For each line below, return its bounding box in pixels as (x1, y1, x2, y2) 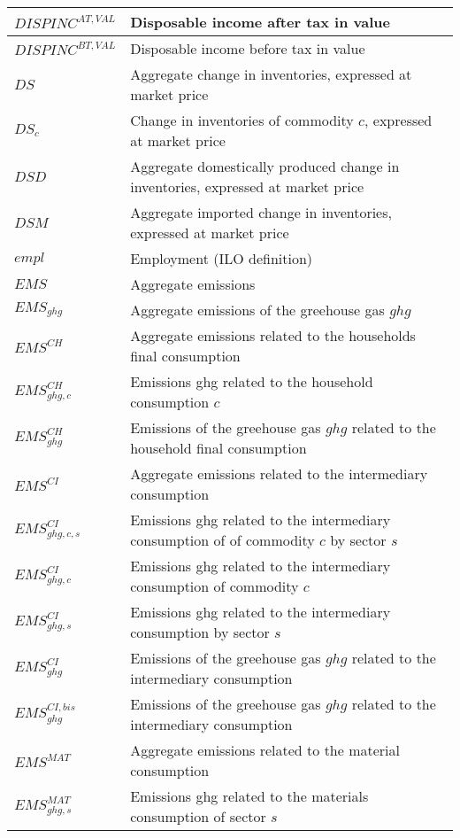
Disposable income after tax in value (130, 12, 390, 32)
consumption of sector (130, 806, 266, 826)
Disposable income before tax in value (130, 38, 365, 58)
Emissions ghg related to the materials (130, 786, 369, 806)
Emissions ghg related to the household (130, 371, 373, 392)
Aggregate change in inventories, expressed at (130, 64, 412, 84)
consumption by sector (130, 622, 270, 642)
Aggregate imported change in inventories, (130, 202, 392, 222)
